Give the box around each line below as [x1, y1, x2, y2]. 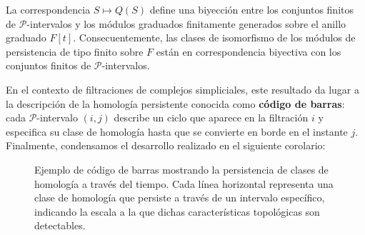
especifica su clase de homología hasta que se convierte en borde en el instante [6, 124, 348, 139]
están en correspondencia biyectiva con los [156, 44, 341, 59]
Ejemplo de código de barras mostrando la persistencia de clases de [34, 161, 329, 176]
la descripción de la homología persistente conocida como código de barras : [6, 96, 345, 111]
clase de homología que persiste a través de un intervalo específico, [34, 190, 325, 205]
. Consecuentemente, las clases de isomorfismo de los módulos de [73, 30, 356, 45]
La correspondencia [6, 2, 91, 16]
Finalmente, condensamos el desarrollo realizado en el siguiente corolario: [6, 138, 326, 153]
